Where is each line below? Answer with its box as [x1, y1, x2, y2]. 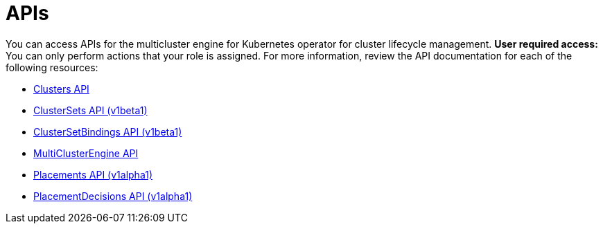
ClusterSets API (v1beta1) [33, 104, 148, 116]
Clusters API [33, 82, 89, 95]
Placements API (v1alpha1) [33, 168, 152, 181]
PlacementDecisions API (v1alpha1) [33, 190, 193, 202]
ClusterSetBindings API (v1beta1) [33, 125, 182, 138]
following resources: [6, 61, 98, 73]
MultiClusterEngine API [33, 147, 139, 159]
